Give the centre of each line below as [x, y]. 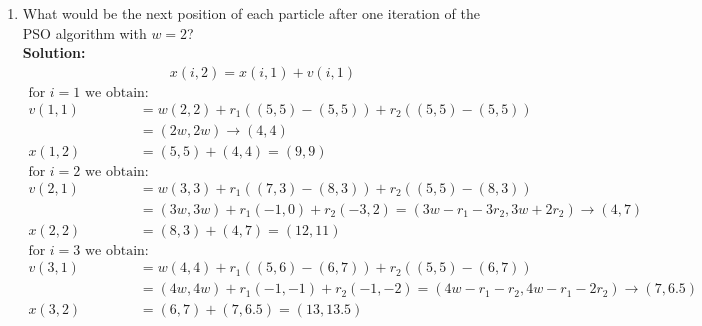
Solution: [54, 52]
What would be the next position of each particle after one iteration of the [251, 13]
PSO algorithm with [84, 32]
